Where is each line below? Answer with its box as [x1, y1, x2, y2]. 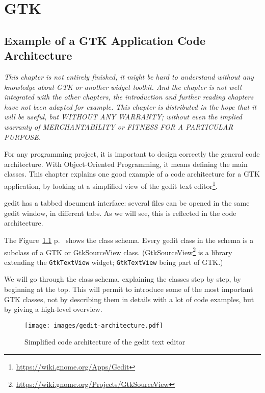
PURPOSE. [4, 131, 41, 142]
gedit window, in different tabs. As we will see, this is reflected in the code [4, 207, 236, 218]
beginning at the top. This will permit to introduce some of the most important [4, 284, 253, 294]
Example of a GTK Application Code [4, 32, 205, 48]
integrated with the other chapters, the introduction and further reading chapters [4, 91, 254, 102]
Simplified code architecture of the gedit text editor [24, 336, 185, 347]
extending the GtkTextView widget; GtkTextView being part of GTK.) [4, 256, 223, 267]
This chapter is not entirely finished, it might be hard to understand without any [4, 71, 254, 82]
